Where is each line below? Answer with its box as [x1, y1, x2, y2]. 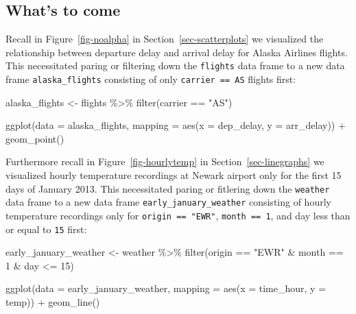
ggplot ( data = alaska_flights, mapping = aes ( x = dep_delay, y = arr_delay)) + [5, 118, 346, 132]
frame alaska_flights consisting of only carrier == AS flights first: [5, 72, 296, 86]
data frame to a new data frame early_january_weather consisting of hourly [5, 195, 331, 209]
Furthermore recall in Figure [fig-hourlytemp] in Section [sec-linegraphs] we [5, 154, 324, 169]
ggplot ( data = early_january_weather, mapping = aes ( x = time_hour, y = [5, 281, 327, 295]
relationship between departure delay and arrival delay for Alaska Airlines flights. [5, 45, 348, 59]
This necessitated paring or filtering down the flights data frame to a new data [5, 58, 345, 73]
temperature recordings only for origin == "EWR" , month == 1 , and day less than [5, 208, 351, 222]
